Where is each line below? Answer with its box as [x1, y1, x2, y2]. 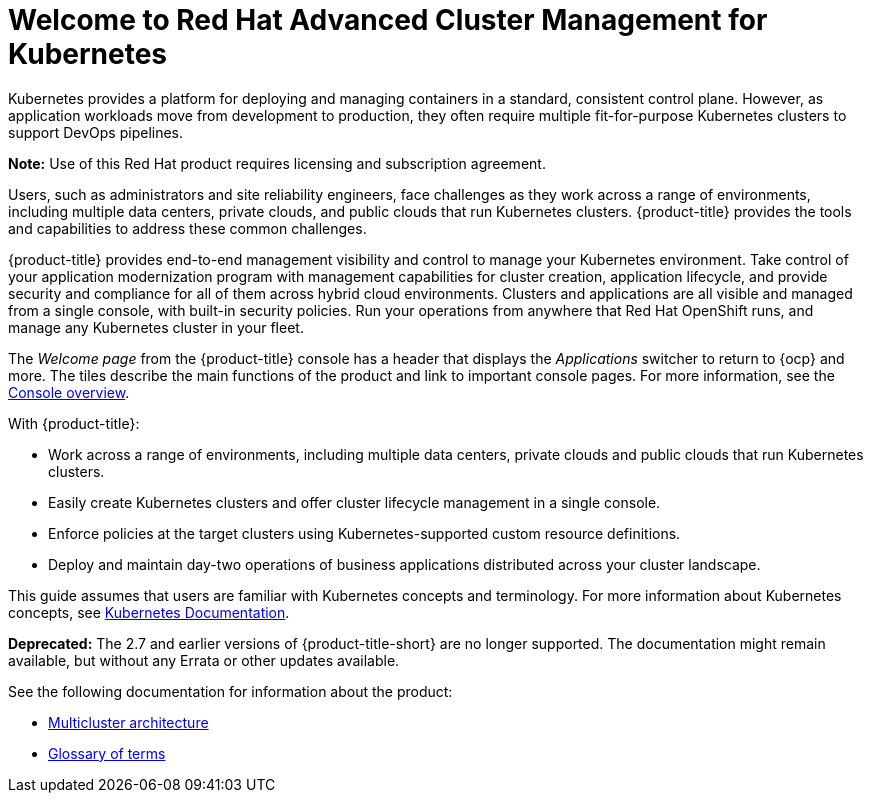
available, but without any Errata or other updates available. [8, 651, 400, 669]
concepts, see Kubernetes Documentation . [8, 603, 290, 621]
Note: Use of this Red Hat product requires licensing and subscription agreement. [8, 154, 546, 172]
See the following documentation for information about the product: [8, 682, 453, 700]
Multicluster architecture [48, 713, 209, 731]
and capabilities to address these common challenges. [8, 219, 367, 237]
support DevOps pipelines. [8, 123, 184, 141]
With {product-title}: [8, 414, 140, 432]
